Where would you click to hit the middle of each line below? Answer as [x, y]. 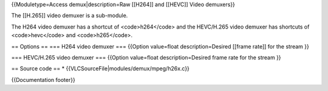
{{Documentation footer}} [43, 79]
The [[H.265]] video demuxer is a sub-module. [70, 16]
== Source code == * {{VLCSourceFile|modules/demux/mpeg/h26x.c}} [100, 69]
